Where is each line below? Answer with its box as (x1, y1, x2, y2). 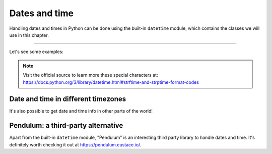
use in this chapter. (9, 32, 49, 38)
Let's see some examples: (9, 48, 64, 55)
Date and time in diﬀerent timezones (9, 95, 126, 104)
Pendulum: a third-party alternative (9, 121, 123, 130)
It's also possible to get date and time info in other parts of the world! (9, 108, 153, 114)
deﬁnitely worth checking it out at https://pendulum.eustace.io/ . (9, 141, 142, 147)
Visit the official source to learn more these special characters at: (23, 72, 158, 78)
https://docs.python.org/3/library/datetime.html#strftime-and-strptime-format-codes (23, 79, 199, 85)
